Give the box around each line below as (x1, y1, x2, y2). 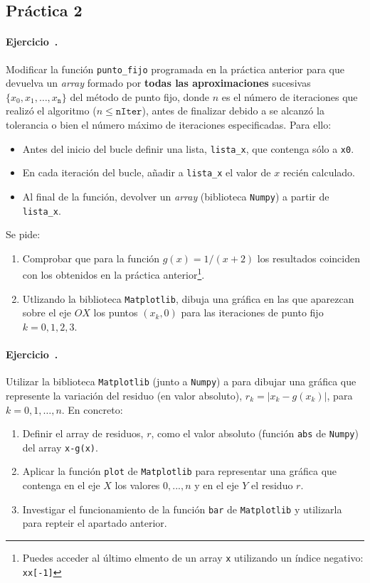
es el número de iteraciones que (221, 89, 358, 104)
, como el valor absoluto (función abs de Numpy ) (151, 426, 359, 441)
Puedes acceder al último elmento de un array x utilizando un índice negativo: (22, 550, 364, 565)
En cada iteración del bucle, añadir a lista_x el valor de (22, 165, 271, 180)
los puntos (93, 305, 138, 320)
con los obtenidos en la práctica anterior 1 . (22, 265, 205, 282)
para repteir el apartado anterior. (22, 515, 167, 530)
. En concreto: (61, 402, 123, 417)
